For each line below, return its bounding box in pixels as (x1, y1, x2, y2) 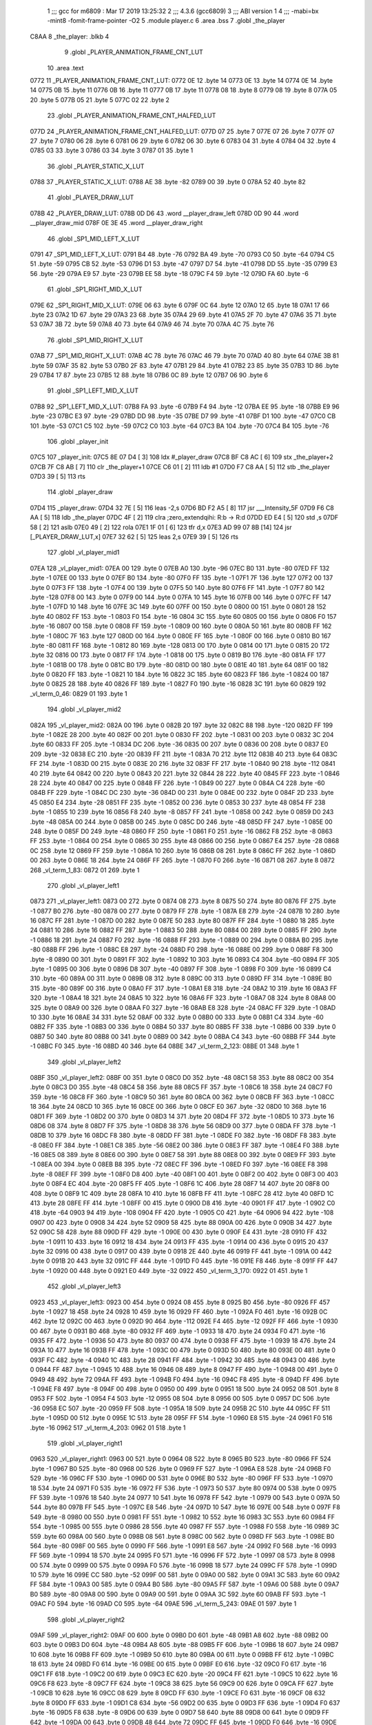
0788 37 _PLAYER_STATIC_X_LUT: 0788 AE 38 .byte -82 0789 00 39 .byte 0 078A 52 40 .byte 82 (30, 178, 306, 186)
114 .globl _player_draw (47, 488, 113, 496)
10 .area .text (47, 63, 84, 72)
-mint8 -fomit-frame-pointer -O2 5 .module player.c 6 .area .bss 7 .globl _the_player (47, 17, 285, 25)
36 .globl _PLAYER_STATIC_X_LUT (47, 162, 145, 170)
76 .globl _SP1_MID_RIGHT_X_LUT (47, 335, 144, 344)
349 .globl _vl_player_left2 (47, 1058, 121, 1066)
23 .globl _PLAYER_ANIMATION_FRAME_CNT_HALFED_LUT (47, 111, 216, 120)
